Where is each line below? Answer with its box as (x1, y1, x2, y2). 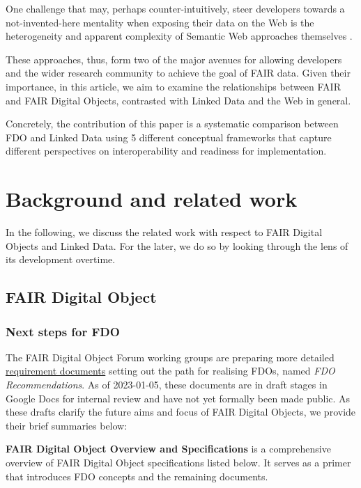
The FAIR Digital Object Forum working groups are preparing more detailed (6, 349, 335, 364)
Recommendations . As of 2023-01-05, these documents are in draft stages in (6, 377, 328, 392)
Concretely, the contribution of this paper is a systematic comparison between (6, 116, 339, 131)
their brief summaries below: (6, 418, 128, 432)
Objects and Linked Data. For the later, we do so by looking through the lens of (6, 238, 348, 253)
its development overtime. (6, 252, 116, 267)
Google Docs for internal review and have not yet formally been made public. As (6, 391, 351, 405)
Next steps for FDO (6, 322, 120, 340)
